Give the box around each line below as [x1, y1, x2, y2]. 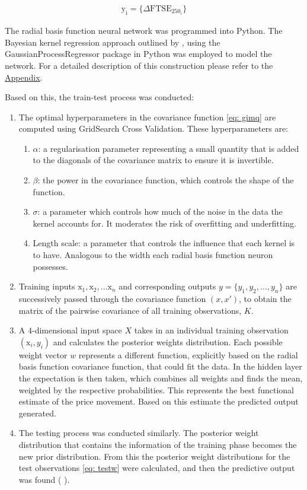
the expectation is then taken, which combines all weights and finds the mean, [18, 371, 303, 384]
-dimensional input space [31, 324, 122, 336]
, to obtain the [239, 292, 292, 305]
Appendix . [5, 71, 43, 83]
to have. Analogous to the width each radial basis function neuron [33, 249, 273, 261]
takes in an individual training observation [134, 324, 289, 336]
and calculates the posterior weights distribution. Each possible [53, 335, 283, 348]
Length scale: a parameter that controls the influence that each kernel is [33, 237, 295, 249]
